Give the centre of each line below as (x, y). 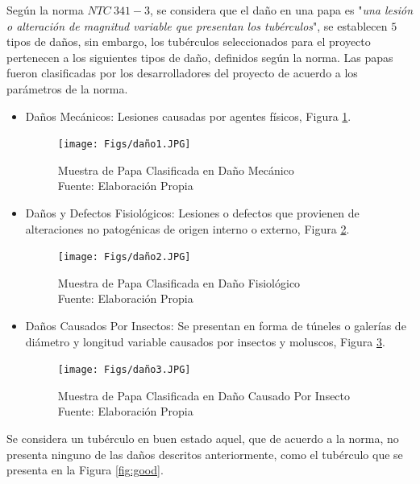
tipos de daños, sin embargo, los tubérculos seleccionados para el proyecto (189, 41)
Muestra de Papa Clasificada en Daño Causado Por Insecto (204, 395)
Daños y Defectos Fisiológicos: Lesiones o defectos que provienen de (192, 213)
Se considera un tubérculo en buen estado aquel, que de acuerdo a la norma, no (203, 438)
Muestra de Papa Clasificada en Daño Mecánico (176, 170)
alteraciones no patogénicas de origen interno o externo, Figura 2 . (187, 228)
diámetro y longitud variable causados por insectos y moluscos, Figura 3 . (205, 341)
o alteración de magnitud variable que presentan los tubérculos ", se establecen (197, 25)
